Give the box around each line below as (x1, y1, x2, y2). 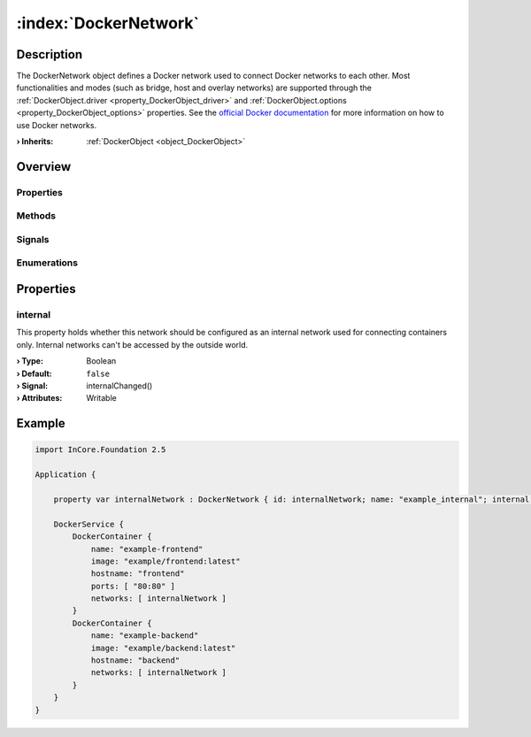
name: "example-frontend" (90, 544, 204, 554)
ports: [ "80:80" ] (90, 580, 176, 591)
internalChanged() (86, 380, 153, 391)
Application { (35, 470, 96, 480)
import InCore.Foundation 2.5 (35, 445, 166, 455)
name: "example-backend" (90, 631, 199, 641)
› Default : (16, 368, 52, 379)
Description (16, 47, 83, 62)
